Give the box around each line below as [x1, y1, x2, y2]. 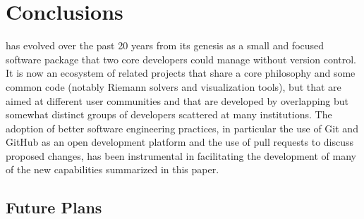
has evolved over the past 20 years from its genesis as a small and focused [6, 38, 324, 53]
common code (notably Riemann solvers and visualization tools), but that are [6, 79, 341, 94]
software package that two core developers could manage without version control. [6, 51, 356, 66]
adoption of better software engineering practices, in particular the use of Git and [6, 120, 358, 135]
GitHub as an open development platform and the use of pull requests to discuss [6, 134, 354, 149]
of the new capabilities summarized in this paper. [6, 162, 219, 177]
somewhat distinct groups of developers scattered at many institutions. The [6, 107, 332, 122]
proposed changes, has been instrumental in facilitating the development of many [6, 148, 357, 163]
